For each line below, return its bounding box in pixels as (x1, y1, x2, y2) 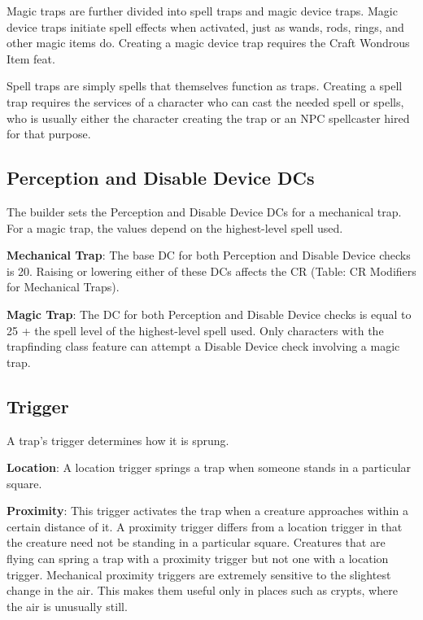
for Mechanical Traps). (7, 278, 120, 295)
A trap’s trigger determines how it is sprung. (7, 431, 229, 448)
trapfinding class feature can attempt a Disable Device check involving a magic (7, 338, 400, 355)
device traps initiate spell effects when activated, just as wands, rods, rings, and (7, 18, 404, 35)
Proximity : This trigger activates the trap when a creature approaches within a (7, 502, 408, 519)
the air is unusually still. (7, 597, 128, 614)
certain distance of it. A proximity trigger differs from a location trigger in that (7, 517, 403, 535)
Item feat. (7, 50, 55, 67)
